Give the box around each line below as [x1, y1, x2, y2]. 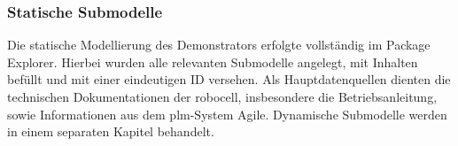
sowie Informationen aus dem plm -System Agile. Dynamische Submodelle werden [7, 104, 447, 123]
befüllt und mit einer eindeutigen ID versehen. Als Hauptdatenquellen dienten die [7, 70, 451, 88]
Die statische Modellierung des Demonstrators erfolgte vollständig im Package [7, 35, 431, 54]
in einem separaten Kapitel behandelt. [7, 122, 214, 141]
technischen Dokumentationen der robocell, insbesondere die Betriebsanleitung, [7, 88, 438, 105]
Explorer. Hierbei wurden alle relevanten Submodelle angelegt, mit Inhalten [7, 52, 418, 71]
